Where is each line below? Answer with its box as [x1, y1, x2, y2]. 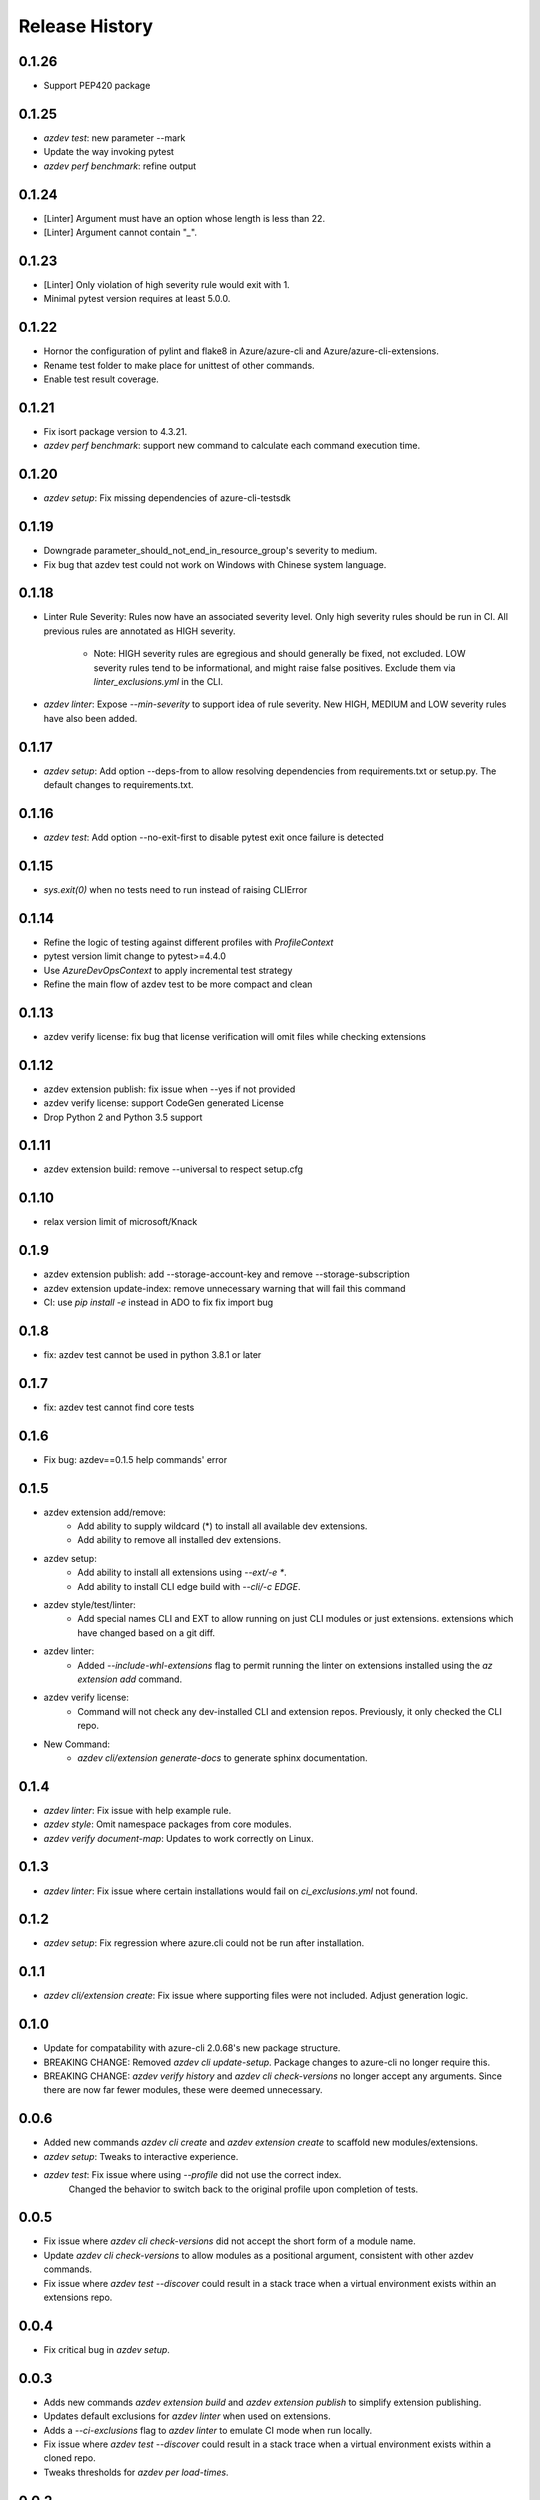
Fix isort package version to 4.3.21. [43, 425, 188, 437]
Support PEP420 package [43, 80, 151, 92]
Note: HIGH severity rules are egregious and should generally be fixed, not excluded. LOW [93, 648, 466, 660]
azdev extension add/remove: [43, 1506, 167, 1518]
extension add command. [77, 1673, 183, 1685]
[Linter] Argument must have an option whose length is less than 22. [43, 212, 325, 224]
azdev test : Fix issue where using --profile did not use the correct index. [43, 2169, 342, 2181]
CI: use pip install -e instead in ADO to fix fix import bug [43, 1296, 274, 1309]
